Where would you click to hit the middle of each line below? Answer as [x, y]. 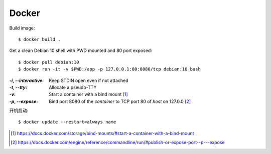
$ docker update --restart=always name [67, 122]
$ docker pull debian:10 [49, 62]
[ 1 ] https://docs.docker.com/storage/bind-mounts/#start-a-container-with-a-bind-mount [102, 133]
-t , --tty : [18, 87]
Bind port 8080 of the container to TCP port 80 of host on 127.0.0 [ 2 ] [120, 101]
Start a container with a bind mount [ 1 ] [88, 94]
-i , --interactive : [27, 80]
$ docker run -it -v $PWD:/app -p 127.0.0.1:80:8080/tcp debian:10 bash [109, 69]
